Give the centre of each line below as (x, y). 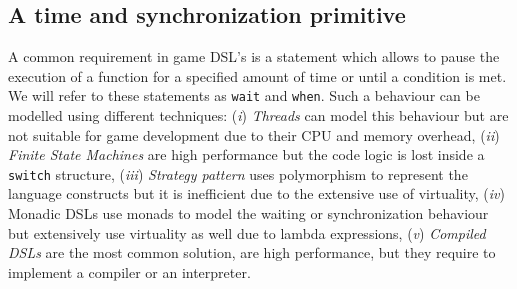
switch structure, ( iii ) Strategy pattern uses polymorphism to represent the (238, 173)
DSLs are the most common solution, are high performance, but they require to (252, 252)
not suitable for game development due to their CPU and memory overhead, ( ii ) (254, 134)
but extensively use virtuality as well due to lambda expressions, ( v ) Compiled (247, 232)
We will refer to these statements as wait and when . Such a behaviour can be (244, 95)
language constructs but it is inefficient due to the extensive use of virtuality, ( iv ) (256, 193)
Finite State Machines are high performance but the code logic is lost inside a (246, 154)
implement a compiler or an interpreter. (129, 271)
